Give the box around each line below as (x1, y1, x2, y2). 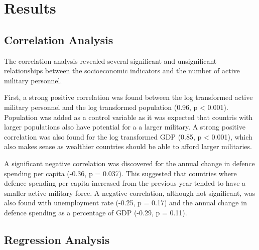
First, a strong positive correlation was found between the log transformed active (4, 92, 253, 102)
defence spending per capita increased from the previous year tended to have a (4, 178, 246, 188)
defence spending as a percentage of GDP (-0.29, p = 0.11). (4, 207, 187, 217)
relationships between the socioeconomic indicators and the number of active (4, 65, 240, 76)
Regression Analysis (4, 231, 110, 247)
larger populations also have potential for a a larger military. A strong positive (4, 121, 245, 132)
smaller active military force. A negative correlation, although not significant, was (4, 187, 255, 198)
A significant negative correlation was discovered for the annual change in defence (4, 158, 255, 168)
